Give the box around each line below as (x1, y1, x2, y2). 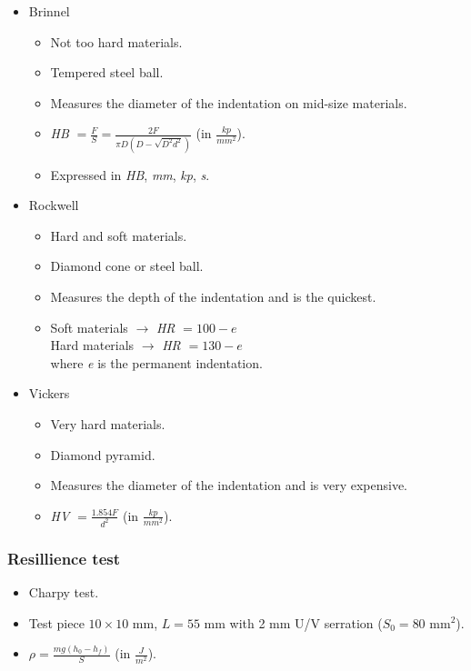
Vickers (28, 384, 70, 403)
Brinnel (28, 2, 70, 20)
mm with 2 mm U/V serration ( (204, 613, 383, 632)
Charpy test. (28, 582, 99, 601)
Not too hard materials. (50, 32, 183, 51)
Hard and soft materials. (50, 225, 187, 245)
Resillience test (7, 546, 121, 569)
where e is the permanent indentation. (50, 353, 263, 372)
